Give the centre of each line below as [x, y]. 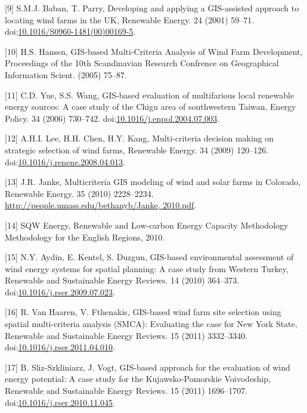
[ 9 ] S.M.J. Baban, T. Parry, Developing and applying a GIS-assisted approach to [152, 8]
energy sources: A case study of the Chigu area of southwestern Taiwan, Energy [151, 107]
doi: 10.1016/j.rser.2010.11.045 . [60, 402]
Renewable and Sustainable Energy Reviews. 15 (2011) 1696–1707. [126, 391]
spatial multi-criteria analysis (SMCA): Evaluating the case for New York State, [151, 324]
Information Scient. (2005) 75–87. [66, 74]
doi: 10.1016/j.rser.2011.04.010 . [60, 347]
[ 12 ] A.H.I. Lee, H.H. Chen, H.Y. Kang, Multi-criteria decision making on [139, 138]
